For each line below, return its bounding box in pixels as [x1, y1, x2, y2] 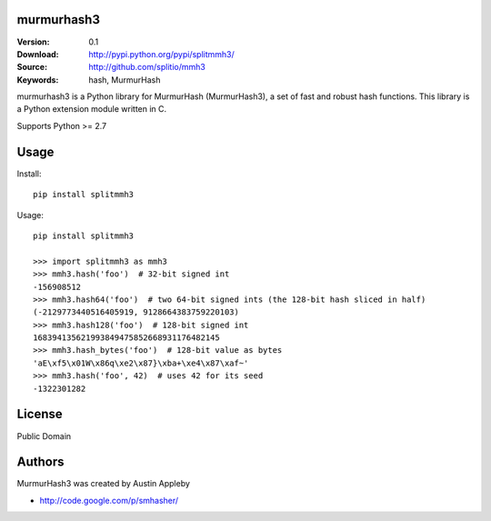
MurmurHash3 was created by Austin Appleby [16, 478, 191, 489]
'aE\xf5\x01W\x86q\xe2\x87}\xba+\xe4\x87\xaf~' [33, 357, 249, 368]
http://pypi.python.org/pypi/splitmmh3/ [88, 48, 235, 59]
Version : [16, 36, 50, 47]
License [16, 406, 63, 422]
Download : [16, 48, 59, 59]
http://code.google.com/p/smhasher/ [39, 495, 179, 506]
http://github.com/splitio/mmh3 [88, 62, 206, 73]
